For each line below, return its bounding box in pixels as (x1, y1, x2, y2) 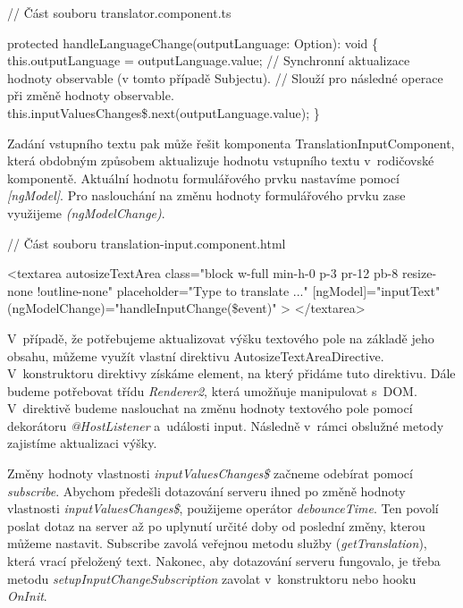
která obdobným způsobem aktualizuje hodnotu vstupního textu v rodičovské (7, 151, 434, 170)
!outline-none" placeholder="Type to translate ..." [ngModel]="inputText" (37, 281, 441, 300)
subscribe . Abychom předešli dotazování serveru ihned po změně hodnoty (7, 481, 406, 500)
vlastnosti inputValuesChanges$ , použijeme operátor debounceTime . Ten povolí (7, 499, 439, 518)
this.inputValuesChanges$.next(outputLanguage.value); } (7, 103, 320, 122)
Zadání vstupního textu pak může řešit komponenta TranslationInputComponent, (7, 133, 455, 152)
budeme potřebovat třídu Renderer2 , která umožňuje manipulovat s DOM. (7, 381, 417, 400)
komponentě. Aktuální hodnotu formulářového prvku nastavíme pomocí (7, 168, 400, 187)
